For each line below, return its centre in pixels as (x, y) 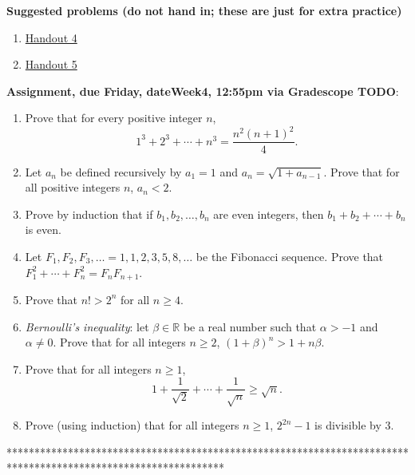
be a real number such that (250, 326)
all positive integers (73, 187)
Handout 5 (51, 64)
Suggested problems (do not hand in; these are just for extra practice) (204, 10)
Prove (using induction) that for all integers (132, 425)
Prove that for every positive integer (114, 118)
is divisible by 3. (354, 425)
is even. (43, 230)
